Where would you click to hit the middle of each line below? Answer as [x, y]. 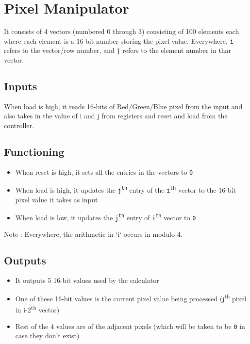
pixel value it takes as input [57, 199]
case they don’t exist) [47, 336]
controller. [19, 125]
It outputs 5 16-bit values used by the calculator [87, 280]
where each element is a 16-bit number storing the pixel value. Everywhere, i [119, 41]
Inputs [21, 86]
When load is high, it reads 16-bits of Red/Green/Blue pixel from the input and [123, 106]
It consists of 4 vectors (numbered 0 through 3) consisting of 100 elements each [122, 31]
